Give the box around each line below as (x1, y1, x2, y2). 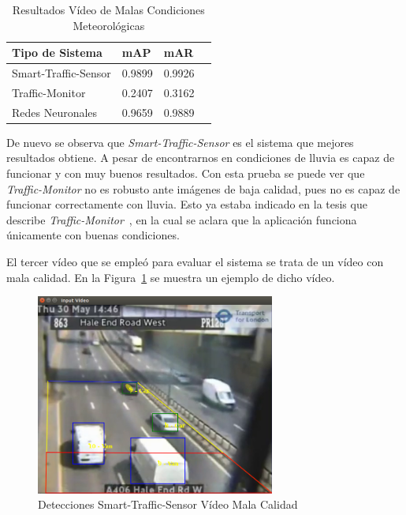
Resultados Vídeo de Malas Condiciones (12, 2, 205, 17)
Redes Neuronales (12, 103, 98, 120)
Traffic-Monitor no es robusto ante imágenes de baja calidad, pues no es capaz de (6, 180, 400, 197)
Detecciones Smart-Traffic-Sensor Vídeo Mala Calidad (38, 496, 298, 513)
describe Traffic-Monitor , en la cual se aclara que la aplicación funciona (6, 211, 357, 227)
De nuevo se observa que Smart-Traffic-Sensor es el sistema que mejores (6, 133, 354, 150)
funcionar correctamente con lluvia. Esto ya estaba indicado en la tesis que (6, 196, 367, 212)
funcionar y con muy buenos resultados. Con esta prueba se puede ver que (6, 165, 365, 181)
